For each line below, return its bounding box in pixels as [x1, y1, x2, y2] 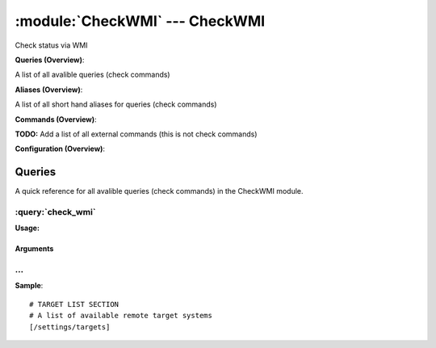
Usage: [15, 223, 40, 233]
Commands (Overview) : [15, 114, 97, 124]
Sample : [15, 281, 44, 291]
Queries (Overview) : [15, 55, 85, 65]
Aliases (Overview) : [15, 85, 83, 94]
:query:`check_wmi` [15, 206, 96, 217]
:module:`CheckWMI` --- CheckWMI [15, 12, 266, 30]
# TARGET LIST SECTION [29, 300, 119, 308]
